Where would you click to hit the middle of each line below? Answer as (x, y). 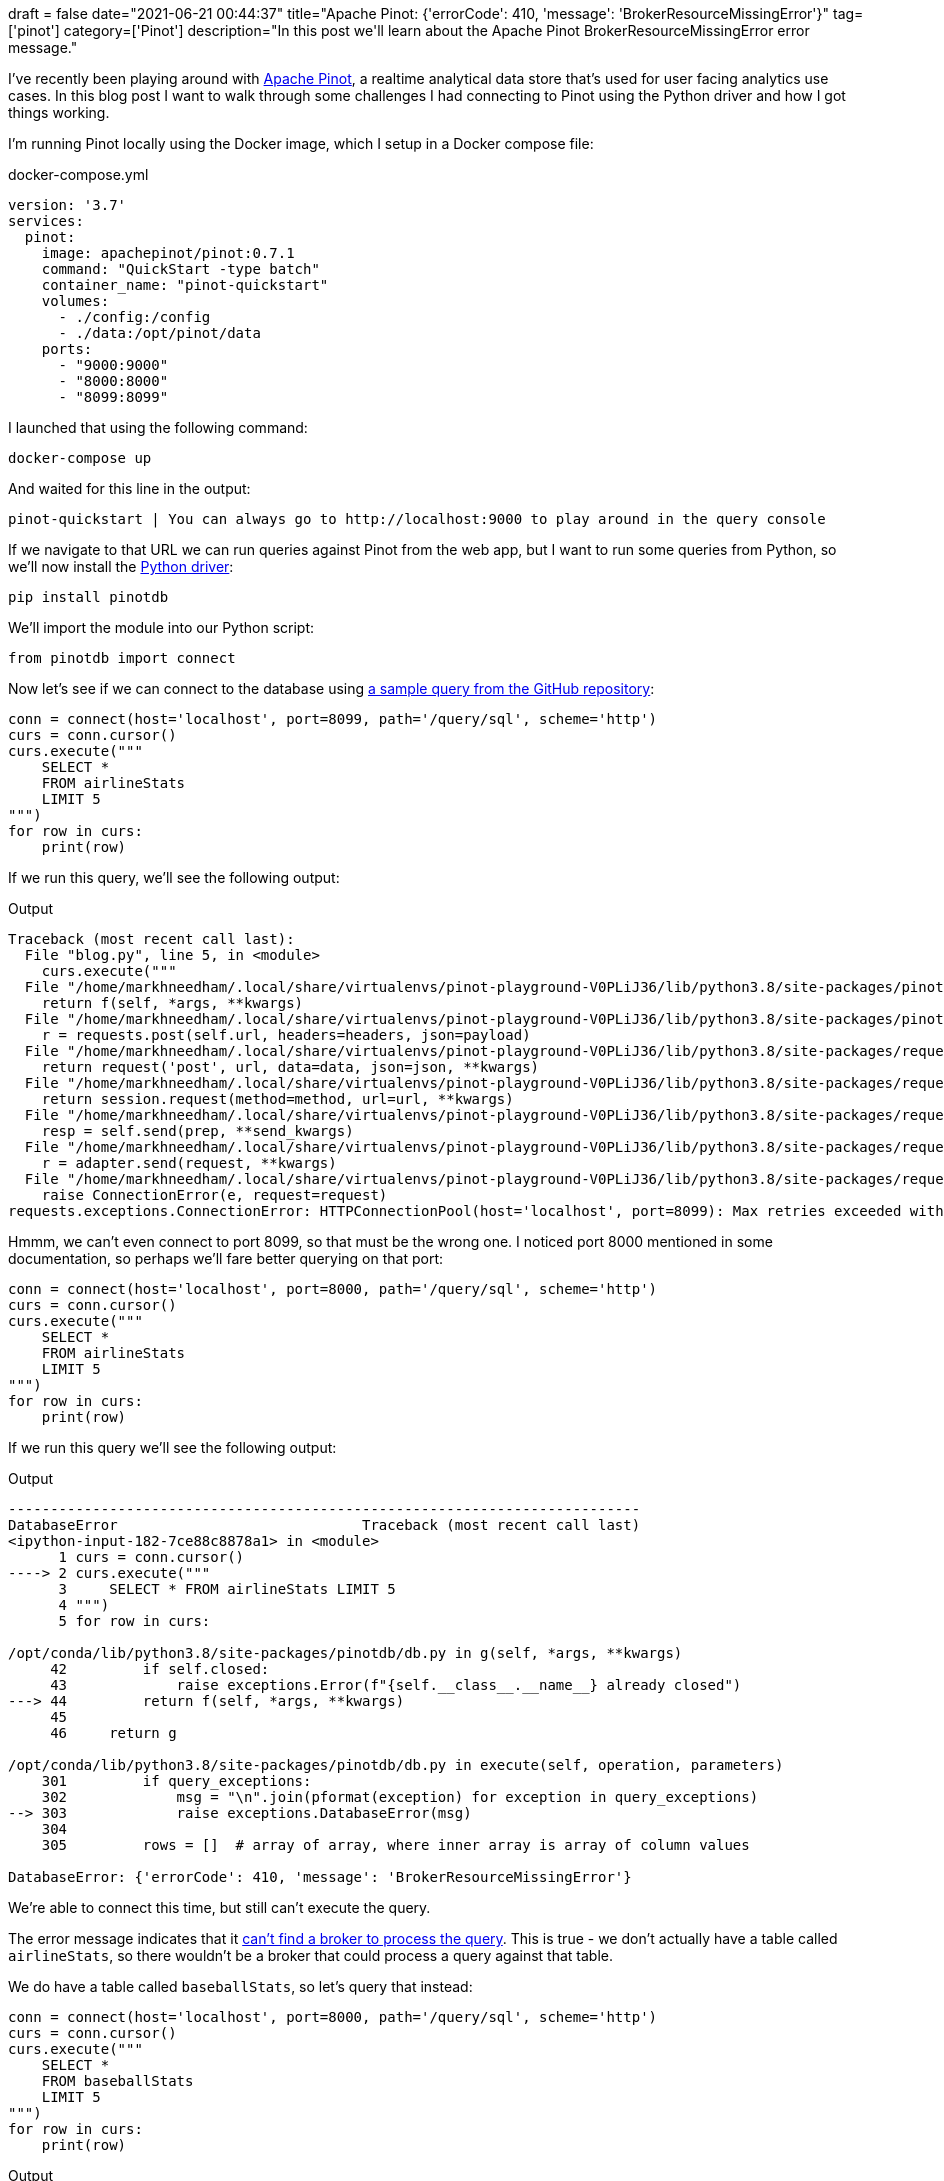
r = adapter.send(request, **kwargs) (189, 1163)
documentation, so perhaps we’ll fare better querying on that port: (225, 1258)
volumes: (75, 301)
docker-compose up (80, 458)
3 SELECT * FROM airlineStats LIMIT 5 (227, 1589)
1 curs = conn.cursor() (151, 1557)
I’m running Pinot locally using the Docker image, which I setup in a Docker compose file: (301, 143)
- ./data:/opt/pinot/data (159, 333)
